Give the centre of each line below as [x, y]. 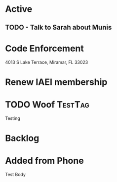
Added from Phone [44, 161]
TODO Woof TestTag [47, 104]
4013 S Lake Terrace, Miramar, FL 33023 [47, 62]
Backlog [22, 138]
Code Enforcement [44, 48]
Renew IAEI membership [56, 82]
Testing [13, 118]
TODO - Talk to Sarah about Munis [58, 27]
